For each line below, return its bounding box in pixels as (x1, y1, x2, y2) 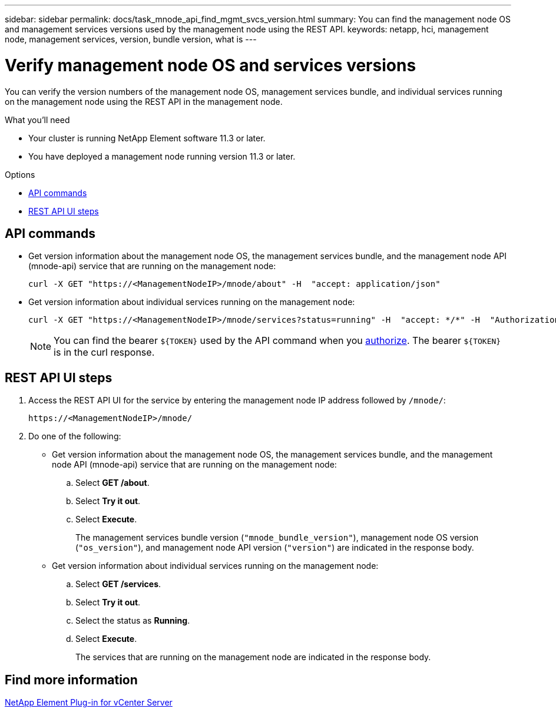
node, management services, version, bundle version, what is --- (5, 34, 257, 44)
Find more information (5, 672, 138, 687)
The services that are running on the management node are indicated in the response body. (75, 652, 431, 663)
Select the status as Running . (75, 615, 190, 626)
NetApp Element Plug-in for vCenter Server (5, 697, 173, 708)
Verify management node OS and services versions (5, 55, 416, 75)
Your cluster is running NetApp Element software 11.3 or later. (28, 133, 266, 143)
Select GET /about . (75, 478, 150, 488)
